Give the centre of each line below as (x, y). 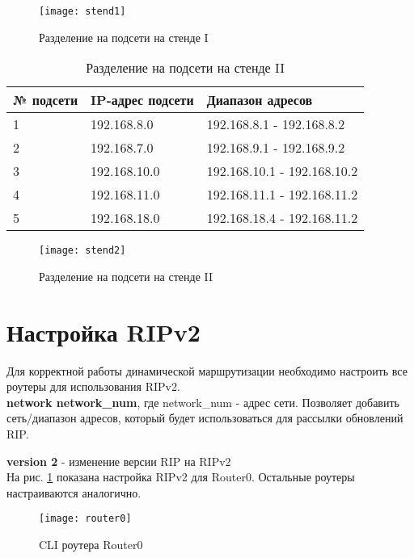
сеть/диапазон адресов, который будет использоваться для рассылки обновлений (205, 418)
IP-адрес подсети (142, 100)
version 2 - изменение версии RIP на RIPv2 (119, 461)
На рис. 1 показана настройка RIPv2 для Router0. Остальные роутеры (181, 477)
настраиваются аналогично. (74, 492)
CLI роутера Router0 (91, 545)
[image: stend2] (82, 251)
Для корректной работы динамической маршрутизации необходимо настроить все (207, 370)
